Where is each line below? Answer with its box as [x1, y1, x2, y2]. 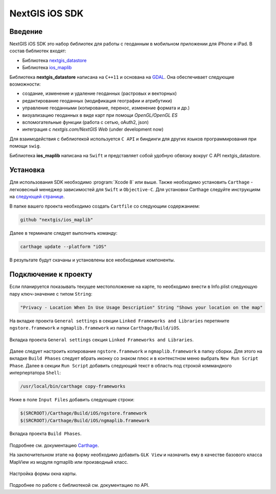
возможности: [9, 81, 41, 87]
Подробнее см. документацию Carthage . [9, 442, 99, 448]
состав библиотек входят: [9, 48, 66, 54]
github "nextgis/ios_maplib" [20, 217, 94, 222]
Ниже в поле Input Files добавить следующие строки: [9, 397, 135, 403]
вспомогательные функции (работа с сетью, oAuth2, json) [22, 119, 149, 125]
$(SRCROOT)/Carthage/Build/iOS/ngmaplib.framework [20, 418, 150, 423]
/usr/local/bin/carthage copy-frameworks [20, 383, 126, 389]
